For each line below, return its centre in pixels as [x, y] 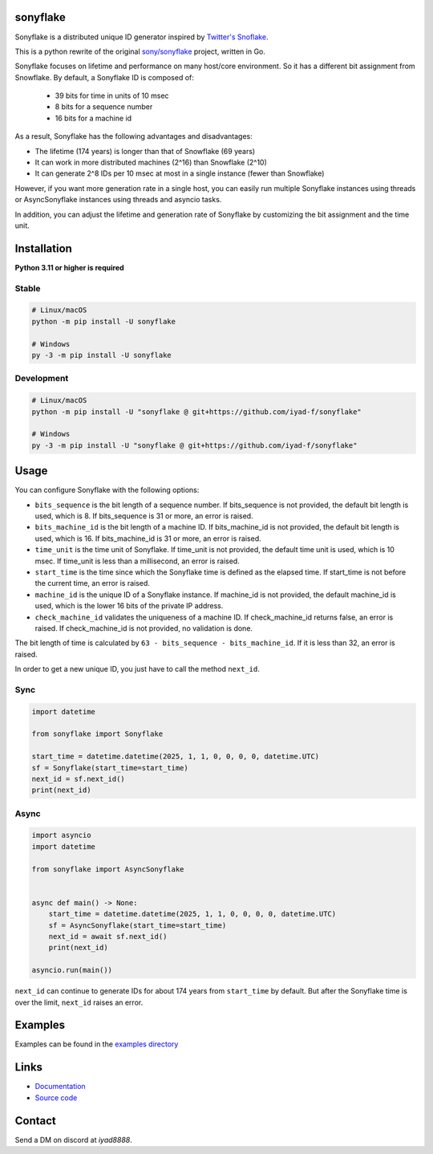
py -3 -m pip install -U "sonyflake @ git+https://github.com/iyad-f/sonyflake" [194, 445]
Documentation [60, 1087]
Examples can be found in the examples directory [97, 1044]
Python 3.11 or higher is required [69, 267]
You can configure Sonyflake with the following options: [107, 490]
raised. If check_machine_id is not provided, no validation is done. [144, 628]
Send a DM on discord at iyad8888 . [73, 1140]
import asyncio [61, 835]
